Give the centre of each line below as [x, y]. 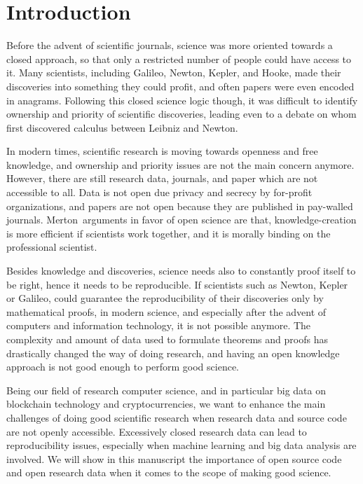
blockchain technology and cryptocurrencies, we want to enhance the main [166, 404]
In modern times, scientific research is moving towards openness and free [162, 151]
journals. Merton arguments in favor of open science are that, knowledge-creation [181, 220]
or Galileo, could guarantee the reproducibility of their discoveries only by [165, 298]
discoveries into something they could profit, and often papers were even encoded [180, 86]
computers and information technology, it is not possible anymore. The [159, 325]
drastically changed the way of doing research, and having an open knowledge [173, 353]
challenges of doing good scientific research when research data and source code [177, 417]
